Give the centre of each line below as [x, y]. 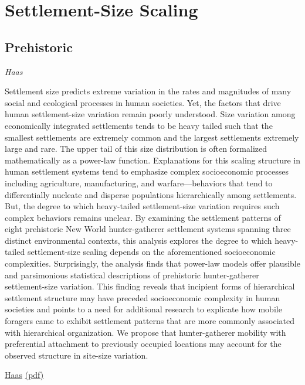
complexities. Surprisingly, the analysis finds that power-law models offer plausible [152, 263]
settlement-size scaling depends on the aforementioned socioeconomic [151, 252]
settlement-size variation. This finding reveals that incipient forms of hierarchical [150, 286]
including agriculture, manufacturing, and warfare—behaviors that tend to [139, 183]
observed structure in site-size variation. [77, 355]
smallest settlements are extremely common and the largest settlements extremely [152, 137]
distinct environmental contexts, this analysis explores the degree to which [138, 240]
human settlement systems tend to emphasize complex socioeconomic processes [147, 171]
